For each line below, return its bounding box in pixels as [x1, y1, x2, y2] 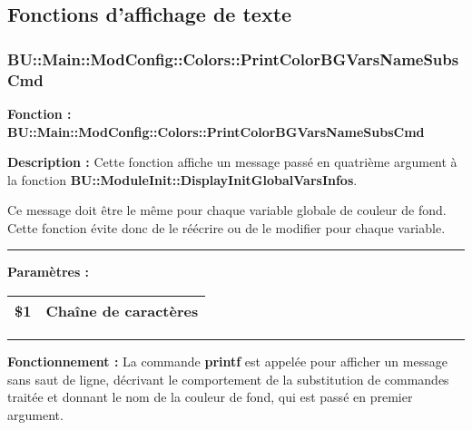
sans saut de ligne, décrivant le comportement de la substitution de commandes [7, 369, 449, 388]
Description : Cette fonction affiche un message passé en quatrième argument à [7, 152, 457, 171]
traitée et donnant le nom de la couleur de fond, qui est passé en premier [7, 387, 413, 406]
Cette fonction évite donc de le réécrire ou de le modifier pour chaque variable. [7, 218, 446, 237]
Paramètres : [7, 262, 90, 281]
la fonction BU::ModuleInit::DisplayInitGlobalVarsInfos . [7, 170, 358, 189]
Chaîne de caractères [45, 300, 199, 322]
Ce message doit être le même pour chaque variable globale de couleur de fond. [7, 200, 447, 220]
